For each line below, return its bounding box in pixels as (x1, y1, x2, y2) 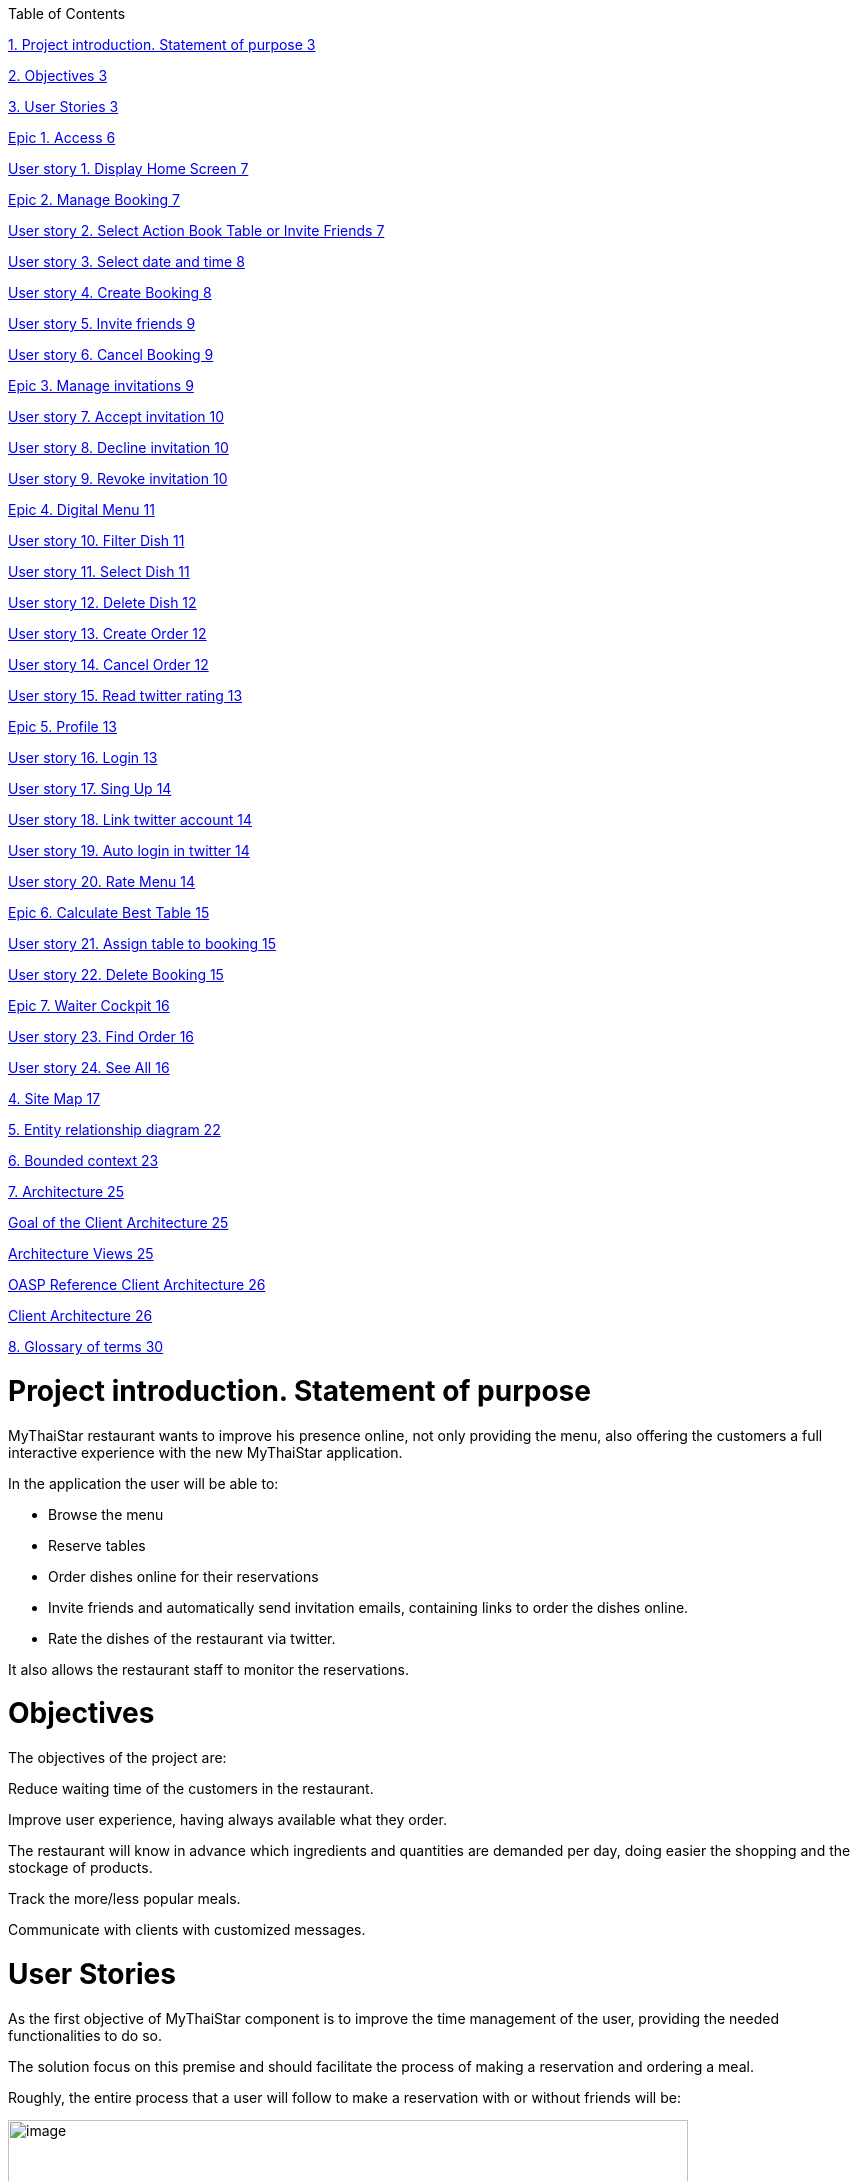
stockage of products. (8, 1859, 153, 1876)
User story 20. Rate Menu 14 (8, 873, 196, 890)
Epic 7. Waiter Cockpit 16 (8, 997, 170, 1014)
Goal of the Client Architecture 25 (8, 1214, 229, 1231)
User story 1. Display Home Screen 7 (8, 160, 249, 177)
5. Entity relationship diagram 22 (8, 1121, 221, 1138)
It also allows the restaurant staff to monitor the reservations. (8, 1660, 409, 1678)
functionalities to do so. (8, 2026, 162, 2044)
